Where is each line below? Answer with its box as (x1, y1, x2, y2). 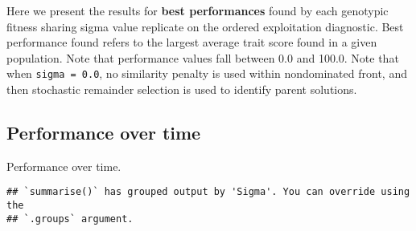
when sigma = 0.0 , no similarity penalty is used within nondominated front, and (6, 65, 407, 82)
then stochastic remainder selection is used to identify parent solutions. (6, 81, 357, 98)
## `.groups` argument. (6, 213, 134, 225)
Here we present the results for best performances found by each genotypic (6, 2, 389, 18)
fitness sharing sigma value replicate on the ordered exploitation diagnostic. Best (6, 18, 404, 34)
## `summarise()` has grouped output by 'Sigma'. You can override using (6, 186, 410, 198)
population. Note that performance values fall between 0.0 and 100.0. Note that (6, 49, 399, 66)
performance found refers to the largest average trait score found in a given (6, 34, 377, 51)
